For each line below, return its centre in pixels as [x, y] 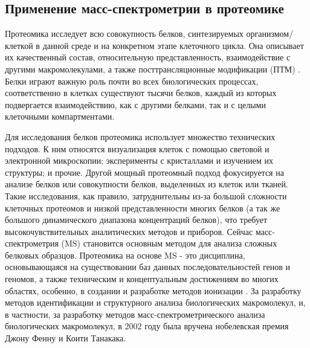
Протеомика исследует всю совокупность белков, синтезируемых [124, 34]
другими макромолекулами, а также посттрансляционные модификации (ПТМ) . [153, 69]
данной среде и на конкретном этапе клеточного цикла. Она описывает [173, 45]
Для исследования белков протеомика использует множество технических [140, 136]
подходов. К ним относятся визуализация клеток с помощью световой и [137, 148]
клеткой [19, 45]
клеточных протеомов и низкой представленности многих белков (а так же [143, 208]
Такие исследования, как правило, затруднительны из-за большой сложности [146, 195]
